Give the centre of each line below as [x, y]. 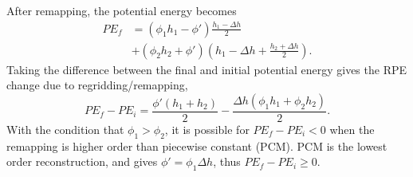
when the [352, 129]
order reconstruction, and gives [82, 161]
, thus [227, 161]
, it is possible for [207, 129]
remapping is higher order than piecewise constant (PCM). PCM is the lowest [197, 146]
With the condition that [65, 129]
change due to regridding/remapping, [97, 85]
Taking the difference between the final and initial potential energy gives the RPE [207, 69]
